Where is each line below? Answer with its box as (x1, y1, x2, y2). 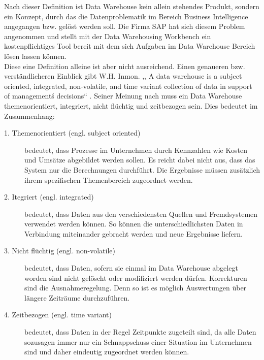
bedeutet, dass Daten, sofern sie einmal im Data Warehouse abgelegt (24, 263, 238, 273)
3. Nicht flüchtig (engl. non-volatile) (4, 245, 115, 256)
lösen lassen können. (4, 50, 67, 61)
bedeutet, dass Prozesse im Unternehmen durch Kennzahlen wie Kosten (24, 144, 247, 155)
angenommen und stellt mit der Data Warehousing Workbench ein (4, 30, 211, 41)
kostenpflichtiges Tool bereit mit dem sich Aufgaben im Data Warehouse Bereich (4, 41, 255, 51)
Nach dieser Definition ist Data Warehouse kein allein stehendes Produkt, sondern (4, 1, 259, 11)
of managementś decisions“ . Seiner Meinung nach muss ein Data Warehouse (4, 90, 242, 101)
